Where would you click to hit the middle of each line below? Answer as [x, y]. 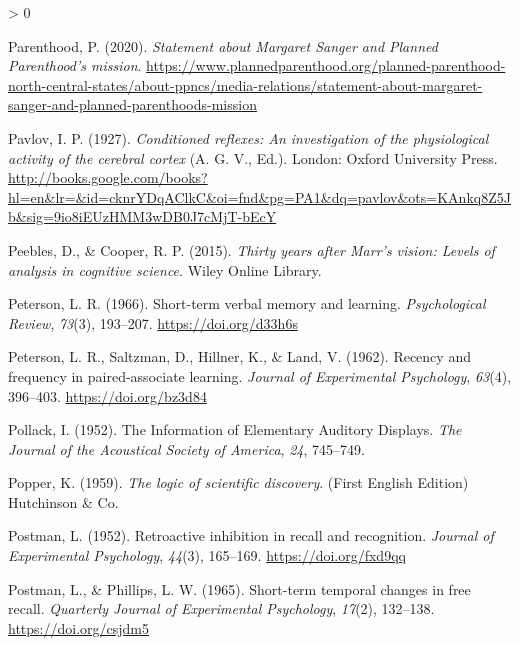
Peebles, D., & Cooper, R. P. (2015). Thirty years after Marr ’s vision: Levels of [251, 249]
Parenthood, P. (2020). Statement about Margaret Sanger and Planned [223, 45]
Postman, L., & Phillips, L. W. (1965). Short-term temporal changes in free [239, 588]
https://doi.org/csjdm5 [78, 627]
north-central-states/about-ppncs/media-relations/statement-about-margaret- [245, 84]
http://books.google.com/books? [108, 177]
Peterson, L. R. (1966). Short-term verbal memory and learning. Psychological [247, 303]
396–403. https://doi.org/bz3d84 [107, 395]
